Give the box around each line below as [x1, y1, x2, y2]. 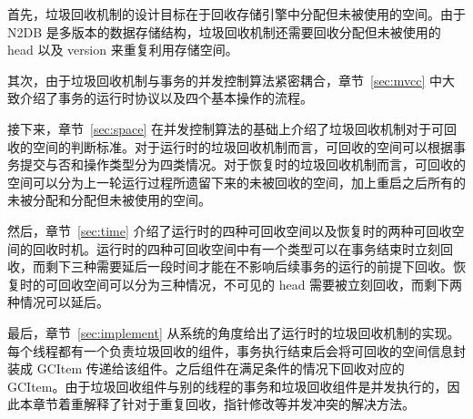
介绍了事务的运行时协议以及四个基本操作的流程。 [19, 88, 313, 107]
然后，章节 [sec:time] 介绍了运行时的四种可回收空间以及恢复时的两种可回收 [7, 220, 452, 240]
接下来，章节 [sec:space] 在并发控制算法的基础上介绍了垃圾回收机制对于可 [7, 118, 445, 138]
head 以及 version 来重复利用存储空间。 [7, 40, 238, 59]
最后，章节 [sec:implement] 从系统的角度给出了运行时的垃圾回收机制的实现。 [7, 322, 460, 342]
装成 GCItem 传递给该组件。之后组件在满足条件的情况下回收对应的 [7, 359, 405, 378]
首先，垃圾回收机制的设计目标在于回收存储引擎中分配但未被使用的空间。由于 [7, 5, 466, 23]
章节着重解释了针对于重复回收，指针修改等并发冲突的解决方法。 [32, 394, 415, 414]
